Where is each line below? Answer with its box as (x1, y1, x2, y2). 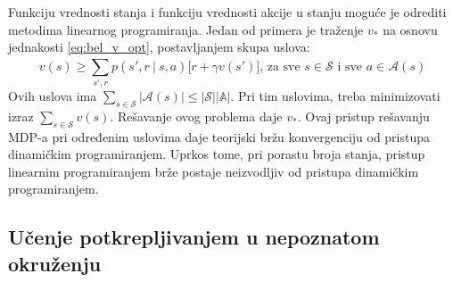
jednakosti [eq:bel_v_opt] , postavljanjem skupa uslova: (8, 37, 310, 56)
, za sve (259, 60, 301, 73)
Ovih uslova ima (8, 86, 97, 104)
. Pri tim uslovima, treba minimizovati (230, 86, 441, 104)
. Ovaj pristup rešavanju (297, 106, 430, 125)
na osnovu (383, 20, 438, 38)
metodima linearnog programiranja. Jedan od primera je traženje (8, 20, 364, 38)
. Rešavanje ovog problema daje (110, 106, 283, 125)
